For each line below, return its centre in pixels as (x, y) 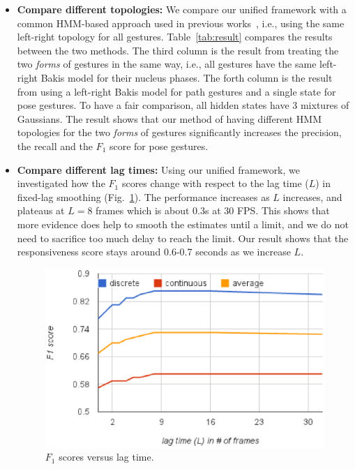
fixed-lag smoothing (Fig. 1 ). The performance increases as (143, 196)
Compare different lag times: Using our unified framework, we (158, 169)
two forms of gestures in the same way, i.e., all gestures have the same (167, 64)
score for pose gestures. (159, 146)
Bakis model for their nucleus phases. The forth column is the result (187, 77)
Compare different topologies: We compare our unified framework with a (182, 9)
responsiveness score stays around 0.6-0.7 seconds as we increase (154, 252)
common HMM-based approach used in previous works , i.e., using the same (181, 23)
